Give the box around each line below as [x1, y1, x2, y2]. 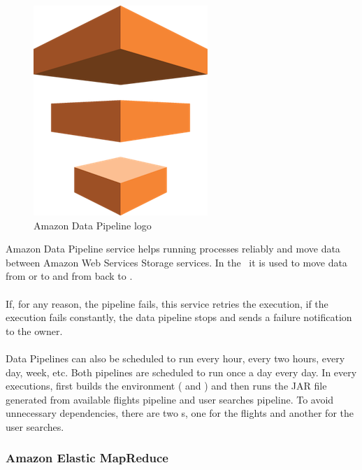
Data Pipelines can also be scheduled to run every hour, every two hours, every [6, 350, 345, 365]
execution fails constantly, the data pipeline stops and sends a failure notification [6, 310, 352, 325]
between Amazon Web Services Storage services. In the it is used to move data [6, 255, 347, 269]
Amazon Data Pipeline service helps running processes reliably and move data [6, 241, 340, 256]
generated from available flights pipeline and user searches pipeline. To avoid [6, 392, 334, 406]
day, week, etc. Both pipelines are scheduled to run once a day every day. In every [6, 364, 357, 379]
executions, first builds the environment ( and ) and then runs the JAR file [6, 378, 327, 393]
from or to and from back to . [6, 269, 133, 283]
